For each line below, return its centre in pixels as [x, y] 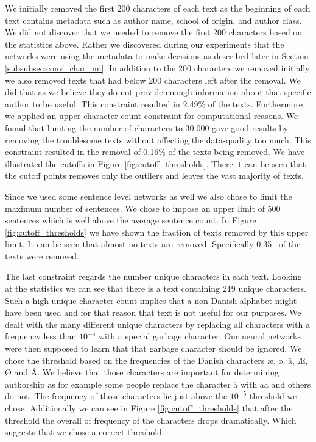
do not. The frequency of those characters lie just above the [116, 396]
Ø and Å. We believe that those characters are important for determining [142, 372]
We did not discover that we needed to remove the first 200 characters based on [154, 32]
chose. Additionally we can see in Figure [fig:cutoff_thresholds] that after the [149, 408]
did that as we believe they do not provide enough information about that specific [158, 92]
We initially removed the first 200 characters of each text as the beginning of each [158, 8]
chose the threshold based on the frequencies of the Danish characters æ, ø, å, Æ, [156, 360]
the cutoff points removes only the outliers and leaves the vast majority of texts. [154, 176]
